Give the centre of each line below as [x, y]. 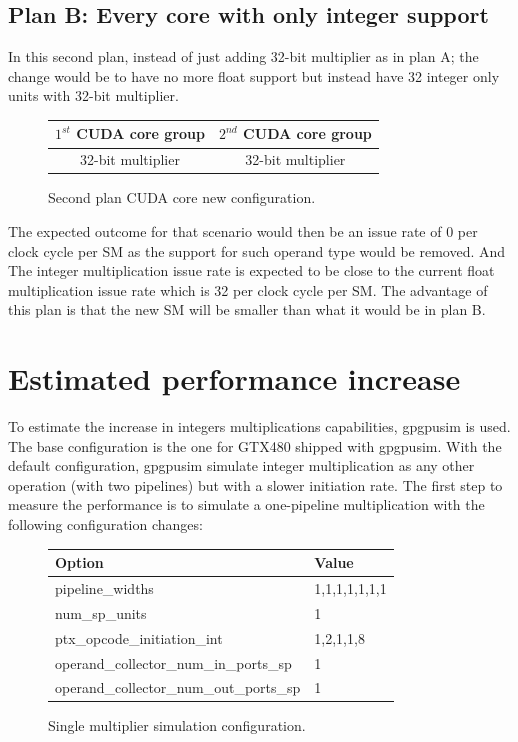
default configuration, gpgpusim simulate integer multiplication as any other [241, 465]
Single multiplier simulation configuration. [177, 725]
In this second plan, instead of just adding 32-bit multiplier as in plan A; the [243, 56]
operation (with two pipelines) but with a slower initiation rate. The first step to [255, 484]
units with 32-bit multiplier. [93, 95]
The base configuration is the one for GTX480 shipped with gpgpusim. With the [255, 445]
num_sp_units [101, 612]
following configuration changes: [105, 524]
